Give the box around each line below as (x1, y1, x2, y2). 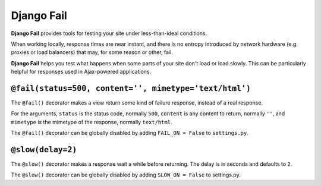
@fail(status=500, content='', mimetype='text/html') (11, 83, 251, 93)
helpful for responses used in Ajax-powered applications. (11, 68, 152, 75)
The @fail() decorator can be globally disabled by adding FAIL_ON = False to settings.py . (11, 130, 249, 137)
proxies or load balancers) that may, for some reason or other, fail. (11, 49, 174, 56)
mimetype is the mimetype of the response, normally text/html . (11, 118, 172, 125)
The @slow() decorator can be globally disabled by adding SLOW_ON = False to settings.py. (11, 171, 241, 178)
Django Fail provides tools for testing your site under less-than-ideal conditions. (11, 30, 207, 37)
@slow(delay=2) (11, 145, 77, 155)
